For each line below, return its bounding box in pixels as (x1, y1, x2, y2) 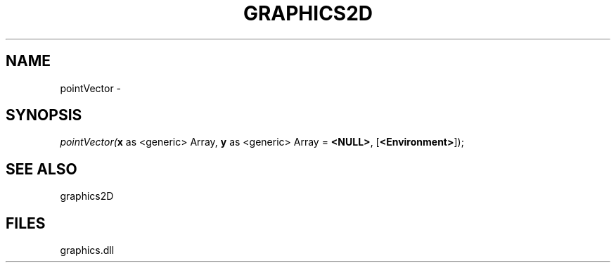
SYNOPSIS (6, 106, 82, 125)
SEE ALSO (6, 160, 77, 178)
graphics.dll (60, 244, 115, 257)
